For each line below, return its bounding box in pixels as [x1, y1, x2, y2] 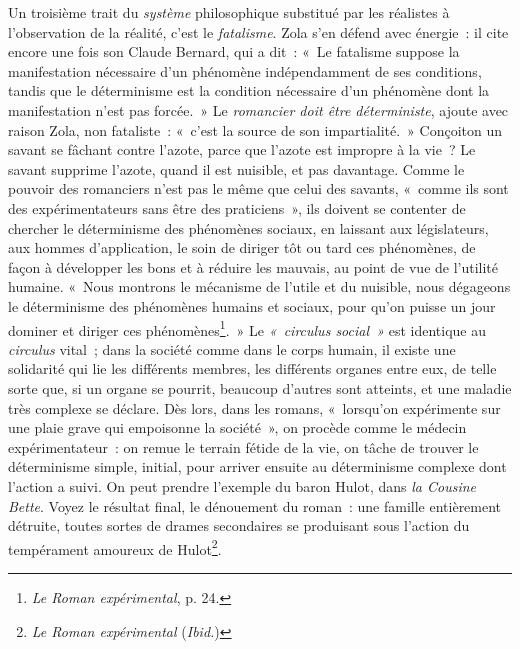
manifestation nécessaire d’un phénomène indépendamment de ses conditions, [8, 60, 482, 81]
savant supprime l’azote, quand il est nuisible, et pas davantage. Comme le [8, 158, 465, 179]
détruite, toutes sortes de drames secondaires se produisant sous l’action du [8, 515, 470, 536]
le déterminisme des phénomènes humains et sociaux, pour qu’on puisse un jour [8, 295, 496, 316]
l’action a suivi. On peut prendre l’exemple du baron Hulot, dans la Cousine [8, 475, 476, 496]
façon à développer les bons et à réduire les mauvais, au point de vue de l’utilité [8, 256, 499, 277]
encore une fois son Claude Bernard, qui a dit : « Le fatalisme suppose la [8, 41, 460, 62]
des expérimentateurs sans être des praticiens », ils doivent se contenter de [8, 197, 466, 218]
